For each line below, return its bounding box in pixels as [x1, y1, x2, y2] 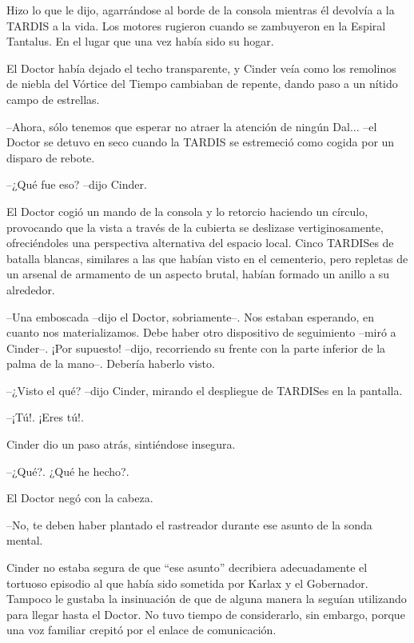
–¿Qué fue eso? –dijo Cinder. [6, 176, 147, 193]
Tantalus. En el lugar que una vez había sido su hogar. [6, 33, 274, 50]
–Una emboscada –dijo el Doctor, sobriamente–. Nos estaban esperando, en [6, 308, 374, 325]
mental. [6, 532, 43, 549]
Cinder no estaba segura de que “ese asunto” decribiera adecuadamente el [6, 559, 368, 576]
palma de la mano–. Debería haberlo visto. [6, 355, 215, 372]
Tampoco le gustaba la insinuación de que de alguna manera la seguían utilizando [6, 590, 407, 607]
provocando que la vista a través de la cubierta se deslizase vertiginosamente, [6, 218, 384, 235]
